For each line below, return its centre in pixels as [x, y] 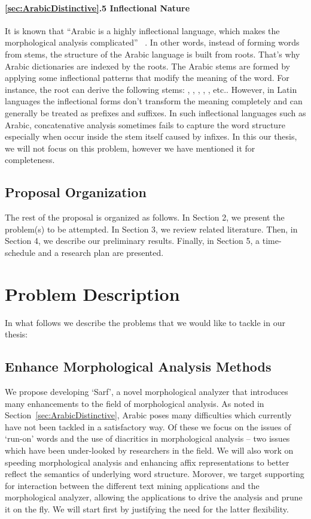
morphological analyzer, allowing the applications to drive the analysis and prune [154, 497]
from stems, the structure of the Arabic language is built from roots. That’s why [153, 54]
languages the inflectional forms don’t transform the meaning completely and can [154, 101]
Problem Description [92, 293]
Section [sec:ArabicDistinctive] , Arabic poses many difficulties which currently [148, 415]
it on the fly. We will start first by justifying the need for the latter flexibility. [147, 509]
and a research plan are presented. [101, 252]
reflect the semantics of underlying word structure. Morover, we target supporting [155, 474]
